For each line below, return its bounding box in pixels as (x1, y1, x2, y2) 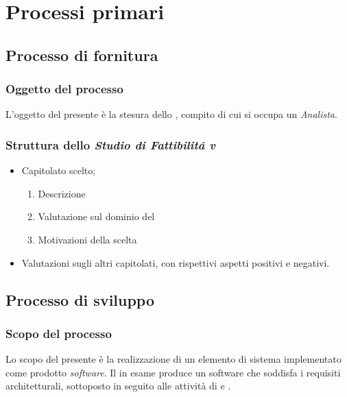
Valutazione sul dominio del (38, 209, 155, 224)
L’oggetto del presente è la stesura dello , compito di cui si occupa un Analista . (5, 107, 337, 121)
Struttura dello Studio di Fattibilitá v (5, 136, 215, 153)
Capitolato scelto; (21, 163, 96, 178)
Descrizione (38, 186, 86, 200)
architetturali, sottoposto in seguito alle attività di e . (5, 378, 231, 393)
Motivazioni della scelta (38, 232, 137, 246)
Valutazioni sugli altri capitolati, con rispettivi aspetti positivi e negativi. (21, 255, 330, 269)
